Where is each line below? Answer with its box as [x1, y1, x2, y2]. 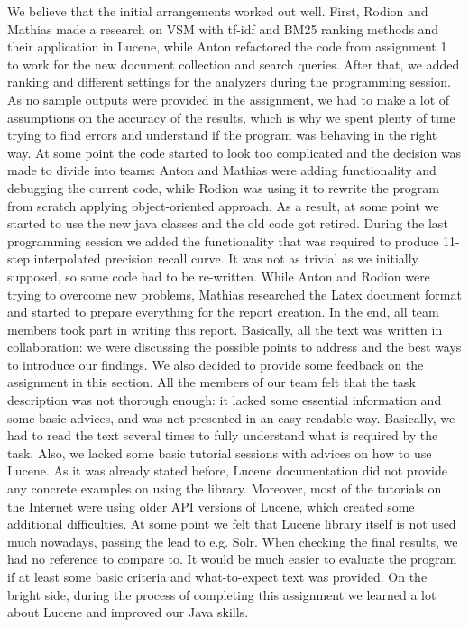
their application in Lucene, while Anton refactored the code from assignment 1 [7, 37, 447, 56]
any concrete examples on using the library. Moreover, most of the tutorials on [7, 479, 442, 498]
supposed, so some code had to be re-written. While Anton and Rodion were [7, 266, 430, 285]
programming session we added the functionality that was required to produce [7, 231, 439, 250]
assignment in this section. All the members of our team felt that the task [7, 373, 416, 392]
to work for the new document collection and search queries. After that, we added [7, 54, 460, 73]
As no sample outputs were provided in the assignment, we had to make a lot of [7, 89, 450, 108]
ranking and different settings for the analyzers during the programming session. [7, 72, 451, 91]
